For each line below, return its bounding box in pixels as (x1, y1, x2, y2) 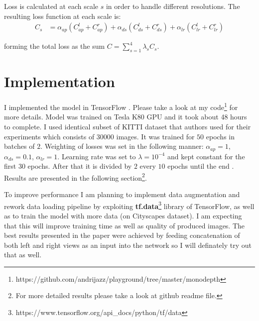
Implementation (4, 71, 115, 92)
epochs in (206, 131, 235, 141)
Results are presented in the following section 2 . (4, 171, 147, 183)
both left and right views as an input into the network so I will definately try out (4, 239, 252, 250)
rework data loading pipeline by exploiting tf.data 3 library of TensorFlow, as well (4, 199, 255, 211)
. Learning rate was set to (57, 151, 136, 161)
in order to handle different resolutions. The (106, 1, 240, 11)
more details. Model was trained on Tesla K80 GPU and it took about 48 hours (4, 111, 247, 122)
